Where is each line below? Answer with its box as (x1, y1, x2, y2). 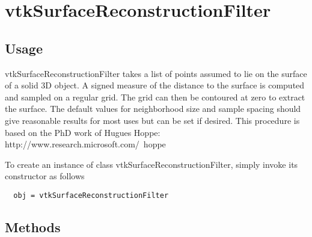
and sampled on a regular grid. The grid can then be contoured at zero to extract (5, 90, 305, 103)
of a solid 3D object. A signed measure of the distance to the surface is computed (5, 79, 305, 91)
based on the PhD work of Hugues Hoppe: (5, 126, 161, 138)
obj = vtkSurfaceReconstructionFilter (13, 191, 169, 200)
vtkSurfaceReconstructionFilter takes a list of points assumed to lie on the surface (5, 67, 307, 79)
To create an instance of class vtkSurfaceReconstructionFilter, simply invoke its (5, 158, 298, 170)
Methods (5, 217, 61, 236)
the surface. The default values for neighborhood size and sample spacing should (5, 102, 301, 115)
